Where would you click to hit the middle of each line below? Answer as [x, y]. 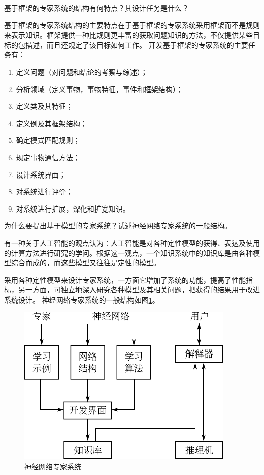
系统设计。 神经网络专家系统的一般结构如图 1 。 [82, 299]
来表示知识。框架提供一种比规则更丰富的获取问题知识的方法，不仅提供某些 [128, 35]
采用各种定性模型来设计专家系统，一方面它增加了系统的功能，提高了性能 [125, 279]
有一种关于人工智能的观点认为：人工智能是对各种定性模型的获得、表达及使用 [132, 242]
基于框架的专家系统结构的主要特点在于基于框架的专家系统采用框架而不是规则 [132, 25]
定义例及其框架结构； [52, 123]
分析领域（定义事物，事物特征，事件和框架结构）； [100, 89]
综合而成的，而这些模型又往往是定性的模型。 [86, 263]
